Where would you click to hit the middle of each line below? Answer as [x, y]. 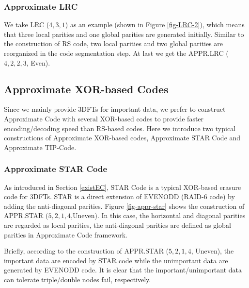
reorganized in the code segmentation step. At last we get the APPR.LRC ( [116, 53]
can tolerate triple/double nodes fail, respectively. [78, 279]
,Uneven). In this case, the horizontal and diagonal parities [158, 215]
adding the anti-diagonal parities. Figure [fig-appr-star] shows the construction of [124, 206]
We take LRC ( [27, 25]
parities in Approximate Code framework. [66, 234]
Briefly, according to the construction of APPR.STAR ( [86, 251]
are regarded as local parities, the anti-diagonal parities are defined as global [117, 225]
